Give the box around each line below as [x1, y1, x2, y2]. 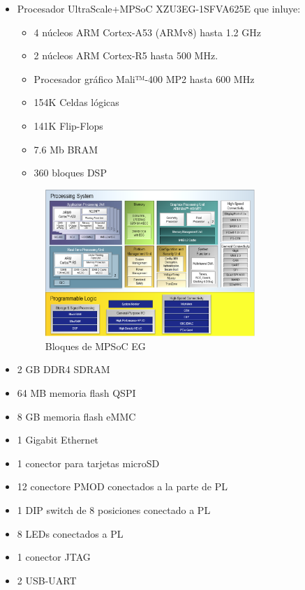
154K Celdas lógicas [34, 95, 119, 109]
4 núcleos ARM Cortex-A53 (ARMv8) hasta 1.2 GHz [34, 24, 261, 39]
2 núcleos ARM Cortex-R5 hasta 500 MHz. [34, 48, 218, 63]
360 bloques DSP [34, 165, 107, 180]
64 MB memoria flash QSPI [17, 385, 136, 400]
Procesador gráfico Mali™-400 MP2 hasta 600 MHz [34, 71, 255, 86]
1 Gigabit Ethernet [17, 432, 99, 447]
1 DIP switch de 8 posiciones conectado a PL [17, 502, 211, 517]
